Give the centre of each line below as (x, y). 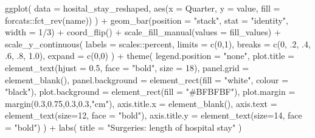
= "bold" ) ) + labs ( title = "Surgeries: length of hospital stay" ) (123, 127)
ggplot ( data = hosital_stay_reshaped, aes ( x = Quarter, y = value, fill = (143, 8)
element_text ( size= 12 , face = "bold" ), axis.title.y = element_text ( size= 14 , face (154, 115)
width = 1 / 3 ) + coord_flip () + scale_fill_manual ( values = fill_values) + (143, 32)
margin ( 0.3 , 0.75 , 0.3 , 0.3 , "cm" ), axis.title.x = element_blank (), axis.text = (141, 103)
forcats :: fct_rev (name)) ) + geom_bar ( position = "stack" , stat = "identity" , (147, 20)
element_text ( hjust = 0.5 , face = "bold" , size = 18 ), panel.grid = (127, 67)
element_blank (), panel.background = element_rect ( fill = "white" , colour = (147, 79)
